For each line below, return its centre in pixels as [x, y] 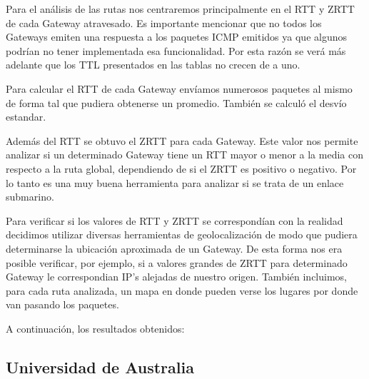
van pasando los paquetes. [62, 304]
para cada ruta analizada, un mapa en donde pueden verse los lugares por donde [182, 290]
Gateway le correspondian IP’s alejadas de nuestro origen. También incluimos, [177, 277]
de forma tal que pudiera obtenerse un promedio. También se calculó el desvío [176, 102]
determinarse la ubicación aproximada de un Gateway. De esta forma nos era [174, 248]
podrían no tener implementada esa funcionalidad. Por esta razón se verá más [176, 50]
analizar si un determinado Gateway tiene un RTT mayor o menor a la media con [184, 155]
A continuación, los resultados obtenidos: [95, 328]
